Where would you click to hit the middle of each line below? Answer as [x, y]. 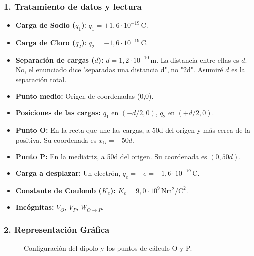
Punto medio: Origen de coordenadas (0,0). [85, 96]
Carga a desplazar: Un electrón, [68, 173]
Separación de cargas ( [55, 59]
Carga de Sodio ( [45, 25]
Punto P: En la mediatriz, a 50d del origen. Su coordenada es [111, 156]
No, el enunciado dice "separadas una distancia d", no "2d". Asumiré [119, 69]
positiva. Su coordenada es [56, 139]
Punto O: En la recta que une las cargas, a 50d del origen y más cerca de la [133, 129]
